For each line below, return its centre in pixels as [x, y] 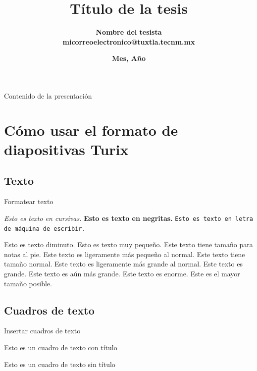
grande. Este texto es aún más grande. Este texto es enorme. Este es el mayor [122, 273]
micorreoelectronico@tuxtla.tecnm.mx [129, 41]
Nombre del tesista [129, 32]
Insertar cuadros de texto [42, 331]
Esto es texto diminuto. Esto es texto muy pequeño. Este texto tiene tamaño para [128, 244]
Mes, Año [128, 58]
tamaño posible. [28, 283]
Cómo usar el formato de [91, 130]
